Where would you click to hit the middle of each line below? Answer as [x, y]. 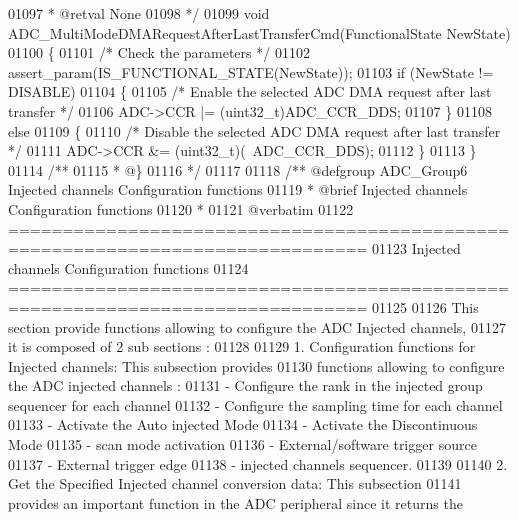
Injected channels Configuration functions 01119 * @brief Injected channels [238, 189]
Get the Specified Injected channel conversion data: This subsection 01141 [235, 483]
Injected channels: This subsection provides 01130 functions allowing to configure [256, 365]
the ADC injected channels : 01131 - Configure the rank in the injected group [245, 385]
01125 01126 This [425, 306]
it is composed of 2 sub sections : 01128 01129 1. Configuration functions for [242, 346]
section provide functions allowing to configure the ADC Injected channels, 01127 [257, 326]
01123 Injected [416, 248]
